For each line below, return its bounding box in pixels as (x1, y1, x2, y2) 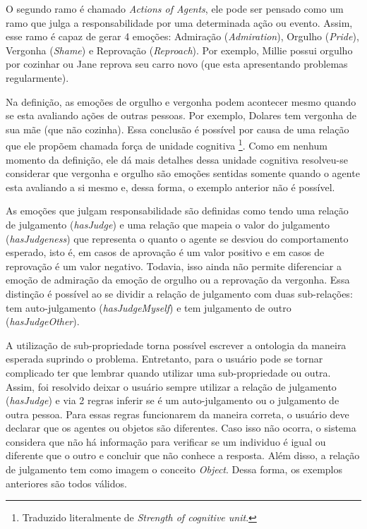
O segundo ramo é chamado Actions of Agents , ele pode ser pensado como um (6, 1, 344, 16)
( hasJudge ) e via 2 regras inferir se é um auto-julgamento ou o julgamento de (6, 393, 339, 408)
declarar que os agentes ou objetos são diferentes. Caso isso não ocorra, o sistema (6, 420, 356, 435)
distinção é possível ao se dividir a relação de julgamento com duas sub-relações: (6, 286, 353, 300)
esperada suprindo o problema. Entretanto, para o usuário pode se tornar (6, 351, 323, 366)
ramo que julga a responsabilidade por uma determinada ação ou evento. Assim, (6, 15, 353, 30)
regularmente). (6, 70, 69, 85)
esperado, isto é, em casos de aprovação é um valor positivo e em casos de (6, 245, 325, 260)
